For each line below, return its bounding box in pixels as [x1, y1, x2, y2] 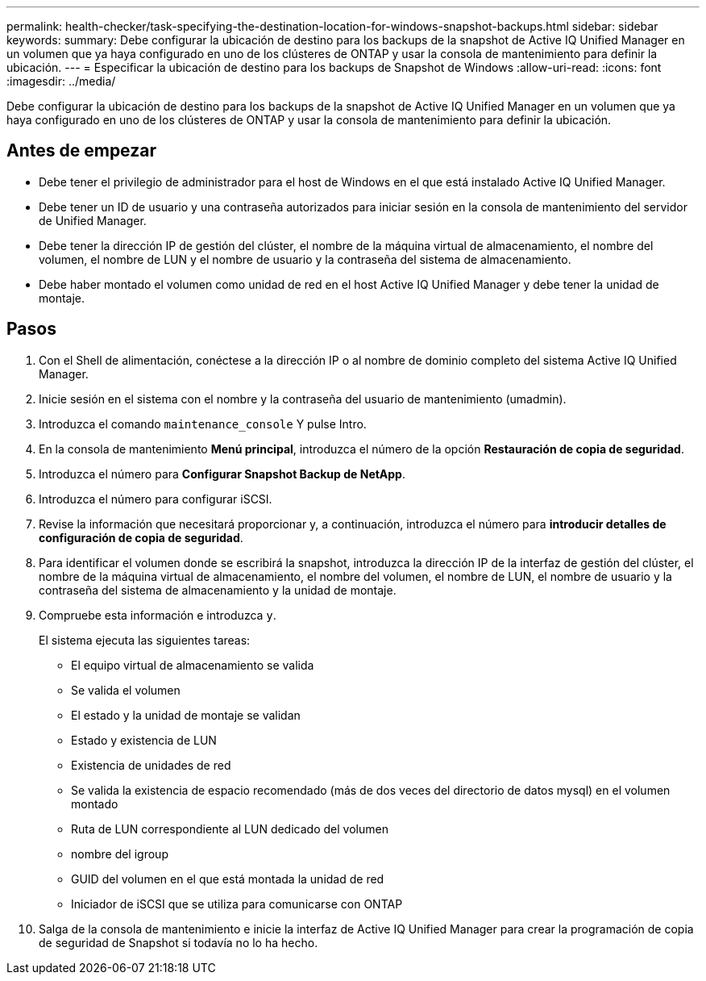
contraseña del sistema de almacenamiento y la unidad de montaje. [39, 582, 397, 597]
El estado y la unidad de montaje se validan [71, 708, 301, 722]
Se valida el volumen [71, 683, 181, 697]
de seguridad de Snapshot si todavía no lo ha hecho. [39, 935, 318, 950]
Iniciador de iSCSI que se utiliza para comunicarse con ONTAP [71, 896, 403, 911]
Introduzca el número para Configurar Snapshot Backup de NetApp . [39, 466, 405, 481]
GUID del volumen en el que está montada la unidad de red [71, 871, 384, 886]
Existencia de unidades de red [71, 758, 231, 772]
